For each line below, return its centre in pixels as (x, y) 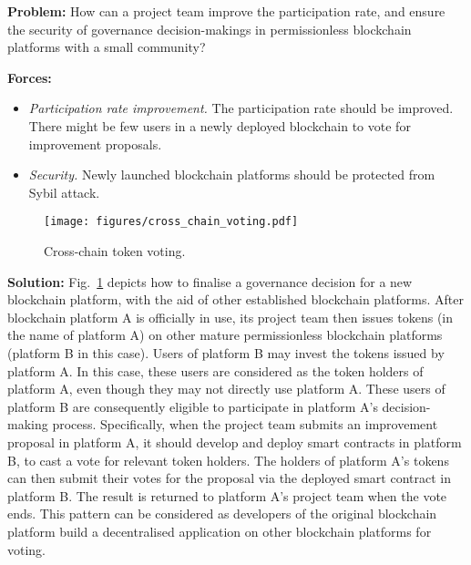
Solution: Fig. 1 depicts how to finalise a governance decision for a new (210, 281)
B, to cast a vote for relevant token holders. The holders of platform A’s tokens (228, 460)
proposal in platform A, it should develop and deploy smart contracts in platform (235, 442)
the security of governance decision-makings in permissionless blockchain (210, 29)
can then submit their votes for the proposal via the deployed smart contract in (230, 478)
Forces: (30, 77)
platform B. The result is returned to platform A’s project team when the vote (227, 495)
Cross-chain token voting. (115, 251)
